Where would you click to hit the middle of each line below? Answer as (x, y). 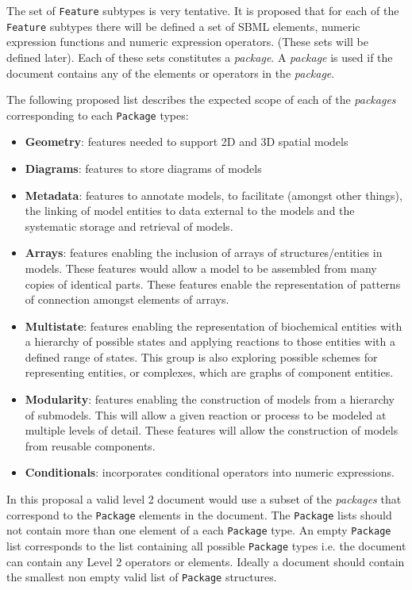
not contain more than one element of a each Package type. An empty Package (199, 530)
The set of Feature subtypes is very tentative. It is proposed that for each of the (203, 10)
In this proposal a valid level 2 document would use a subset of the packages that (204, 499)
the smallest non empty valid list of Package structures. (142, 577)
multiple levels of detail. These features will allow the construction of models (212, 430)
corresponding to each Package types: (98, 115)
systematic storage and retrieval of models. (129, 226)
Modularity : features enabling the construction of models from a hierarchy (210, 399)
